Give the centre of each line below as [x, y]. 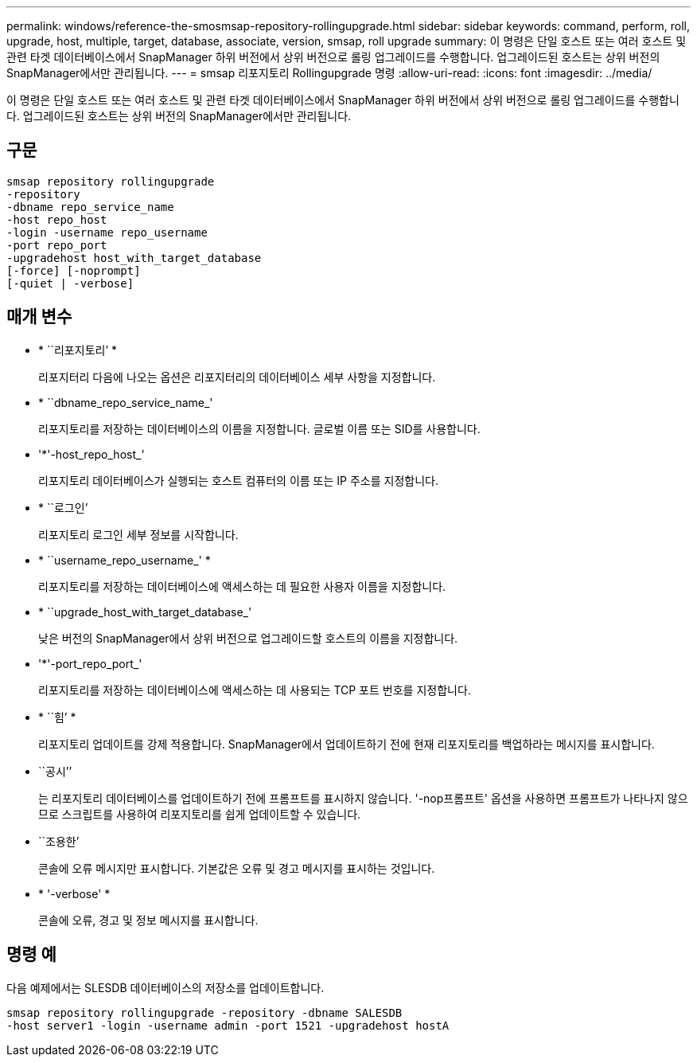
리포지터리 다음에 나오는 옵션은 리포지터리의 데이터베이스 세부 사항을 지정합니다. [237, 377]
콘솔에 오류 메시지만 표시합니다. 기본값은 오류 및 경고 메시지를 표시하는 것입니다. [237, 868]
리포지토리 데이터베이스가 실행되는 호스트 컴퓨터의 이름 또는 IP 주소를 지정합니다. [238, 480]
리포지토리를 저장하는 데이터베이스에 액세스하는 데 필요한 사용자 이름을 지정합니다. [242, 586]
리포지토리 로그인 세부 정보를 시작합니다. [138, 534]
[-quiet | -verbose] [70, 283]
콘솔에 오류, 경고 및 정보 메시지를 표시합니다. [148, 920]
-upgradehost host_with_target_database [134, 258]
